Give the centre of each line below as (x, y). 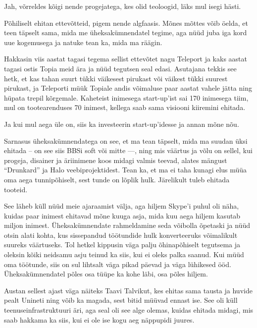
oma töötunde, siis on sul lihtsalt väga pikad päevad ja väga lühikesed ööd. (118, 264)
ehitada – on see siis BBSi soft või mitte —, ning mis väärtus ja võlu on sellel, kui (128, 150)
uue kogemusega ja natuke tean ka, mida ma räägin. (83, 42)
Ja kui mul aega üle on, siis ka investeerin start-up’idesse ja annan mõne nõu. (122, 124)
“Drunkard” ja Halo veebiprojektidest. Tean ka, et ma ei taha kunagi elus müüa (126, 170)
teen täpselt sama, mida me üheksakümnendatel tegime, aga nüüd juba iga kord (126, 32)
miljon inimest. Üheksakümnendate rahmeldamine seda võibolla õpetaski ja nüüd (127, 225)
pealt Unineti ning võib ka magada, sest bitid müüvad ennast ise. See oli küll (121, 300)
